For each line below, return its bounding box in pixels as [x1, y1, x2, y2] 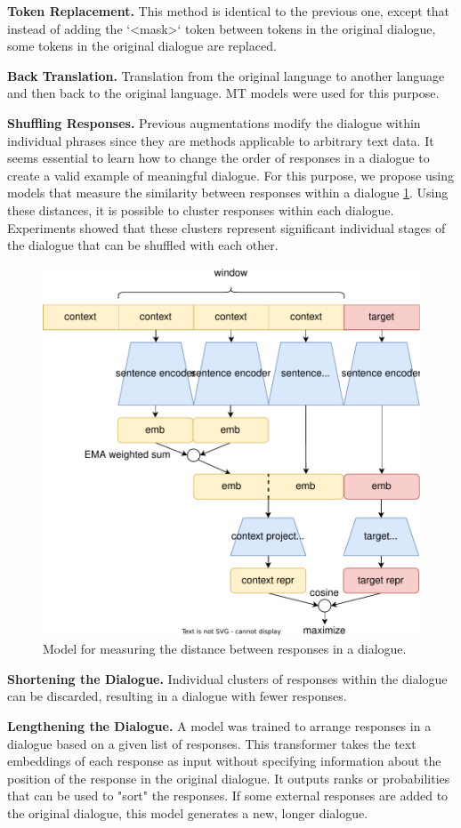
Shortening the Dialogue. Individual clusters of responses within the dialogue [7, 669, 448, 687]
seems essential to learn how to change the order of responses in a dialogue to [7, 149, 430, 167]
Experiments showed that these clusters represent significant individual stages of [7, 218, 446, 237]
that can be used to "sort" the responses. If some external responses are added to [7, 786, 449, 805]
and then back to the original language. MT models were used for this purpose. [7, 84, 440, 102]
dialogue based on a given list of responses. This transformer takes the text [7, 734, 417, 752]
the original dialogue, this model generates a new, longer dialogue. [7, 803, 368, 822]
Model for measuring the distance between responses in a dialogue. [43, 639, 407, 658]
